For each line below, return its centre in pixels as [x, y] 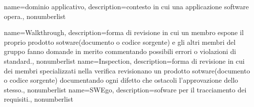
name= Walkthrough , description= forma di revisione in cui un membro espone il [124, 32]
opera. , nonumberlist [35, 16]
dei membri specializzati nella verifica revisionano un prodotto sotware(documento [127, 70]
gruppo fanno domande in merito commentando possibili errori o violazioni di [120, 51]
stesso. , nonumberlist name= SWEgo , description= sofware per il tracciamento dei [125, 89]
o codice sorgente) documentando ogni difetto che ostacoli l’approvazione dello [121, 80]
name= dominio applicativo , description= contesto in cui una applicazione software [127, 6]
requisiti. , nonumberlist [39, 99]
